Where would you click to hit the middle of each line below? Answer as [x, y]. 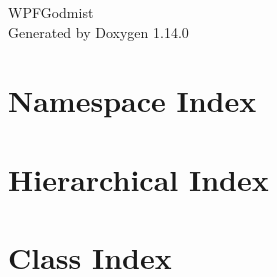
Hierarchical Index [138, 178]
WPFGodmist [51, 12]
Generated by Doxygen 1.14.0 [98, 31]
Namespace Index [132, 100]
